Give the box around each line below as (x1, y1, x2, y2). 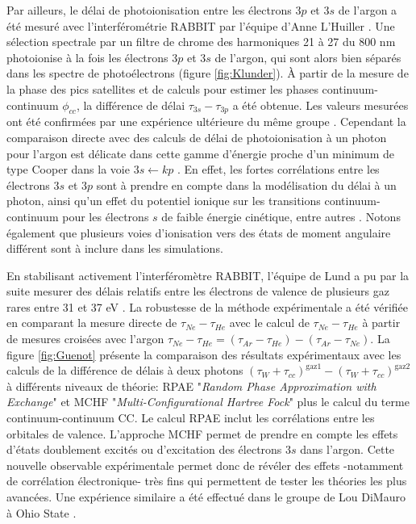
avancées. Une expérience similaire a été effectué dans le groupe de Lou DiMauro (6, 488, 406, 505)
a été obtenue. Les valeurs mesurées (232, 96, 409, 113)
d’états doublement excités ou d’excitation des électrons (6, 441, 282, 458)
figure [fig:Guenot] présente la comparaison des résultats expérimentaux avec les (6, 346, 401, 363)
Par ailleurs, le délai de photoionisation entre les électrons (6, 2, 292, 18)
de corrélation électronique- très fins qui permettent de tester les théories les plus (6, 472, 407, 489)
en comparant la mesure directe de (6, 314, 177, 331)
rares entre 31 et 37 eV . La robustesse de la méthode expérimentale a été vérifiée (6, 298, 409, 315)
